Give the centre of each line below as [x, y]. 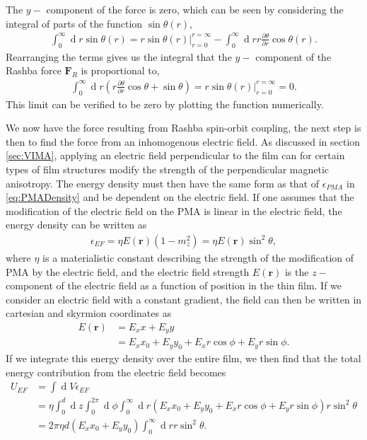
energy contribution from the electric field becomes [116, 372]
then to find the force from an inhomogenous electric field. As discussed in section [183, 141]
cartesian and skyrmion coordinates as [89, 313]
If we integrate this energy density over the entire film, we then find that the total [183, 358]
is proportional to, [120, 70]
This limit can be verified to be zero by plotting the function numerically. [165, 104]
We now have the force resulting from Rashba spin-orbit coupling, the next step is [183, 128]
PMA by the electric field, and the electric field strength [128, 271]
